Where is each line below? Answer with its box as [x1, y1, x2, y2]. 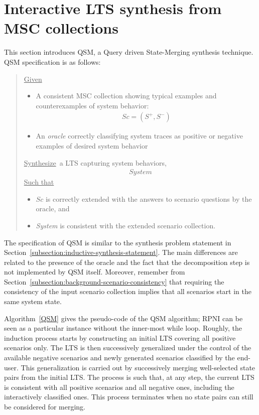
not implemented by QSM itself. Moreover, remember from [4, 266, 185, 277]
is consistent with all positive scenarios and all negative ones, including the [4, 381, 234, 392]
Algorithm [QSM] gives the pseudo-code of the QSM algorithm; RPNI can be [4, 313, 243, 323]
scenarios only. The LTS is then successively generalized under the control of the [4, 342, 251, 353]
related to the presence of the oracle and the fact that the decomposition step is [4, 256, 250, 267]
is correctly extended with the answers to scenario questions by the [45, 193, 252, 204]
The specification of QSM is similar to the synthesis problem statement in [4, 237, 231, 247]
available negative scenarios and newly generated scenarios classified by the [4, 352, 235, 363]
